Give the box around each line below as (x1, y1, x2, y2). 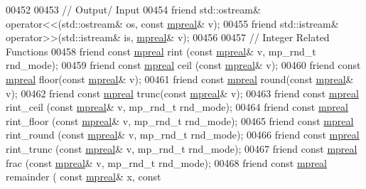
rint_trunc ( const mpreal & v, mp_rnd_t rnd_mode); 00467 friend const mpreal (6, 141, 357, 156)
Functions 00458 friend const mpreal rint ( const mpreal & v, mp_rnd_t (6, 43, 316, 58)
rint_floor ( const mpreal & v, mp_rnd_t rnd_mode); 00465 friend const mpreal (6, 113, 354, 128)
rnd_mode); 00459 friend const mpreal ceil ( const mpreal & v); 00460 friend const (6, 58, 361, 72)
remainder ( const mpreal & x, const (6, 169, 161, 184)
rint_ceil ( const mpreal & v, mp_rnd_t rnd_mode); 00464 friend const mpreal (6, 99, 348, 114)
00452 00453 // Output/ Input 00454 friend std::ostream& (6, 2, 261, 16)
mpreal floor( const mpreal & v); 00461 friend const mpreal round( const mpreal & (6, 71, 354, 86)
